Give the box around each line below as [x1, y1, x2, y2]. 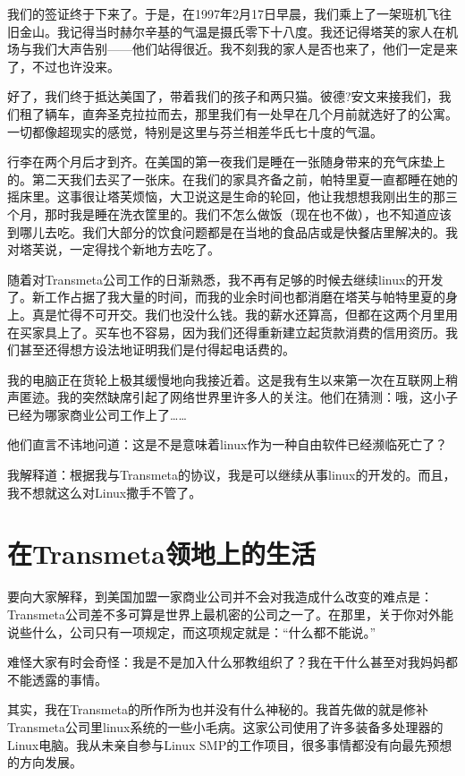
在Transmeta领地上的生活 [7, 535, 316, 572]
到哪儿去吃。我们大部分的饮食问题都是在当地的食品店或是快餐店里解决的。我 [7, 222, 458, 241]
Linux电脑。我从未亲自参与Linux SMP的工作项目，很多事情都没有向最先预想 [7, 735, 452, 754]
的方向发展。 [7, 753, 82, 772]
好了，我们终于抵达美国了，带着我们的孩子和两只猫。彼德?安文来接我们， [7, 87, 439, 106]
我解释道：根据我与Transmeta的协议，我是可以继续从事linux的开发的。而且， [7, 465, 456, 484]
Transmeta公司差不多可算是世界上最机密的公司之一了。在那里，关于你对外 [7, 604, 442, 623]
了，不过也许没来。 [7, 56, 120, 75]
